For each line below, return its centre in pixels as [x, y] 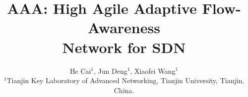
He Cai [80, 71]
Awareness [124, 27]
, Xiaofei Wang [153, 71]
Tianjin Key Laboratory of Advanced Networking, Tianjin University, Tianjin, [125, 80]
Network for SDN [124, 47]
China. [124, 90]
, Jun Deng [111, 71]
